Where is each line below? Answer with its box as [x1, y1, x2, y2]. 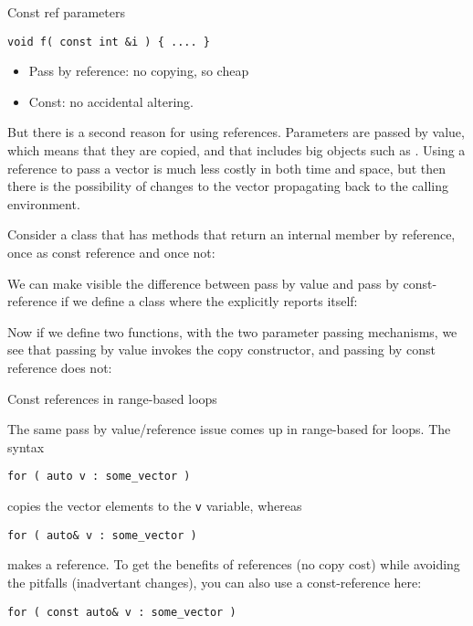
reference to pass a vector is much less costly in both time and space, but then [7, 158, 447, 177]
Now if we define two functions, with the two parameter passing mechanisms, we [7, 322, 457, 341]
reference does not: [7, 357, 112, 377]
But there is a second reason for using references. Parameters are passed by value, [7, 122, 465, 142]
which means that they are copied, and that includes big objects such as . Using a [7, 141, 466, 160]
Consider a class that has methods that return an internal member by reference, [7, 225, 456, 244]
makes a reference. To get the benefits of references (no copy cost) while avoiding [7, 555, 460, 574]
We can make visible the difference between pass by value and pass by [7, 273, 399, 292]
